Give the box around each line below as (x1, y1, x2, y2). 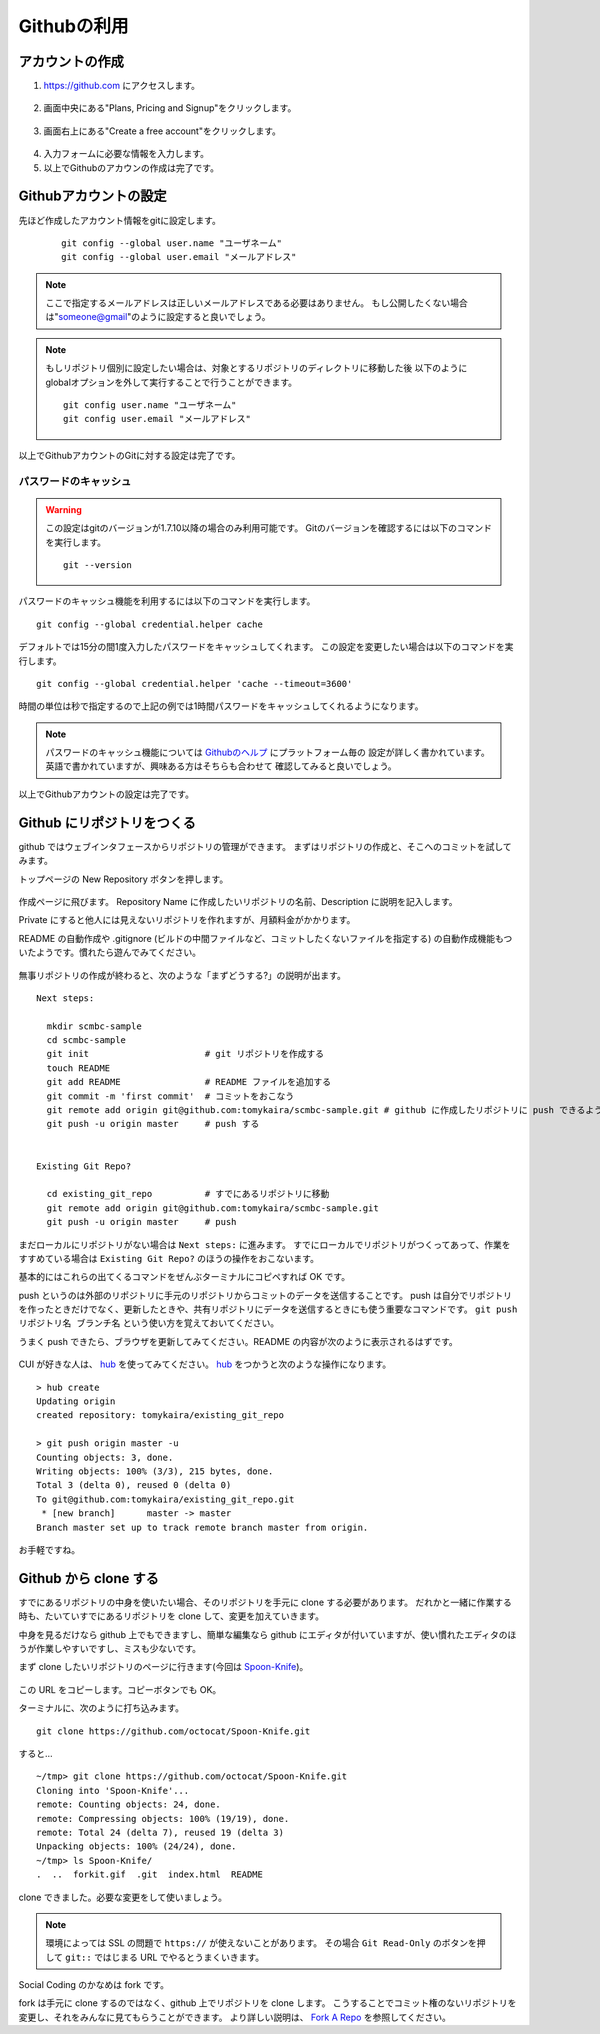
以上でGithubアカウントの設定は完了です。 (18, 788, 195, 800)
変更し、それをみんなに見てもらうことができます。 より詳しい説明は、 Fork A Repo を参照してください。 (18, 2011, 452, 2023)
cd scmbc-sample (46, 1035, 127, 1046)
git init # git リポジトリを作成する (46, 1048, 325, 1060)
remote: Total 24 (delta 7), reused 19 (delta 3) (36, 1826, 285, 1838)
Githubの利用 (18, 15, 129, 37)
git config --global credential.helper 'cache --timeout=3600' (36, 678, 353, 689)
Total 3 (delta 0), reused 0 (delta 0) (36, 1480, 232, 1491)
